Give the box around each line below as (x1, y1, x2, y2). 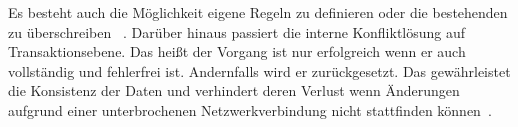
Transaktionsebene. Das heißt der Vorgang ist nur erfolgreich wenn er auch (8, 41, 466, 62)
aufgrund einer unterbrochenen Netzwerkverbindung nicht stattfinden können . (8, 99, 492, 120)
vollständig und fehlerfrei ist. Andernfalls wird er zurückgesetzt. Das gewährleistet (8, 60, 511, 81)
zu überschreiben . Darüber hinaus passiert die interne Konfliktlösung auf (8, 21, 466, 42)
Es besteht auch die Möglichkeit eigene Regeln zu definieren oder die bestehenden (8, 2, 508, 22)
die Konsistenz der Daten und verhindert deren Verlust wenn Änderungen (8, 80, 460, 101)
